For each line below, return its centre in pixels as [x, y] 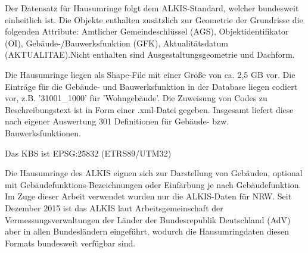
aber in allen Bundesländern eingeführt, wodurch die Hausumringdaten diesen [147, 231]
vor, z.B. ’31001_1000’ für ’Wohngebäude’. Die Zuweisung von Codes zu [136, 98]
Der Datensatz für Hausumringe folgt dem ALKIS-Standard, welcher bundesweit [152, 8]
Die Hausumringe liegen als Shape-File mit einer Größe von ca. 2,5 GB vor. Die [150, 74]
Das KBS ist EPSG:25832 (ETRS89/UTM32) [88, 153]
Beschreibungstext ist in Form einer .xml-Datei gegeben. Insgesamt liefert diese [149, 109]
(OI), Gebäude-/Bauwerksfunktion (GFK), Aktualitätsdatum [116, 43]
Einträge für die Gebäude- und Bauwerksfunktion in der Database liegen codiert [151, 86]
